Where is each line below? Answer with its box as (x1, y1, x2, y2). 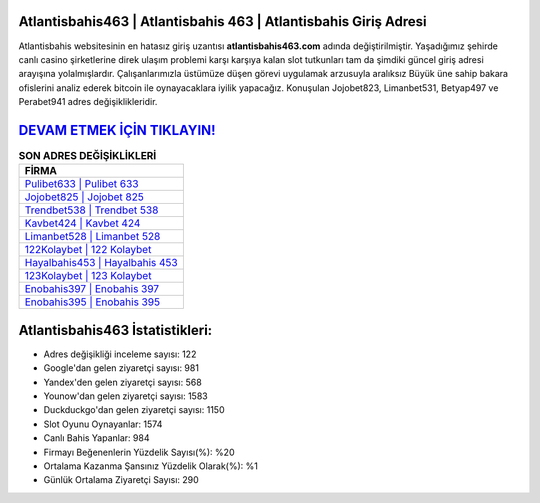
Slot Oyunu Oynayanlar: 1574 (43, 418, 163, 430)
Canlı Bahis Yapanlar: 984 (43, 432, 150, 444)
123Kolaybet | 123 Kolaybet (24, 269, 152, 283)
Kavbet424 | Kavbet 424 (24, 216, 141, 230)
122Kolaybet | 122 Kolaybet (24, 243, 152, 257)
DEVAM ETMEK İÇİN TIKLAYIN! (18, 121, 216, 139)
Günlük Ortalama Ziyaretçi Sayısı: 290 (43, 474, 199, 486)
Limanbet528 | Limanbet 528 (24, 230, 161, 244)
